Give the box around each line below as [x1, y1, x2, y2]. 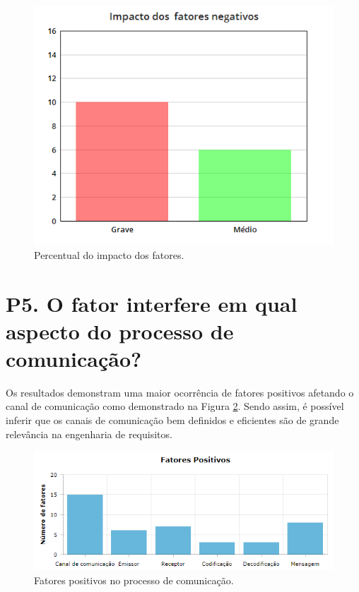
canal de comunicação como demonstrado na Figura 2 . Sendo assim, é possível [6, 399, 344, 413]
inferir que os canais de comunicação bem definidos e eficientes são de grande [6, 413, 339, 428]
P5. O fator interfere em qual [6, 289, 298, 318]
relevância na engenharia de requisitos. [6, 426, 172, 441]
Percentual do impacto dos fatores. [34, 247, 184, 262]
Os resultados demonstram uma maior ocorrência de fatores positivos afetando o [6, 385, 354, 399]
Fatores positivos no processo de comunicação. [34, 572, 234, 587]
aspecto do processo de [6, 316, 234, 345]
